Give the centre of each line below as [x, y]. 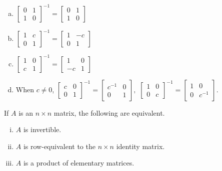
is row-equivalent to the [59, 146]
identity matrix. [140, 146]
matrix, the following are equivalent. [109, 112]
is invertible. [42, 129]
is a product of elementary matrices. [79, 163]
